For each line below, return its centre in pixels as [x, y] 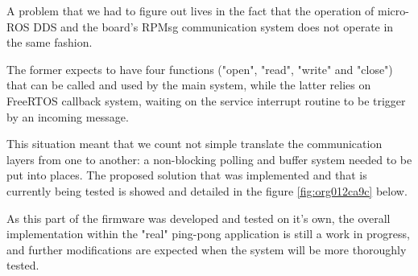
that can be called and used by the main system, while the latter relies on [189, 85]
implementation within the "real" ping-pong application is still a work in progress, [208, 234]
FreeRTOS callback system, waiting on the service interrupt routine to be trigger [206, 100]
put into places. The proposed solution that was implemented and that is [187, 175]
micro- [393, 10]
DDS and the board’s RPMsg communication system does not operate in [213, 26]
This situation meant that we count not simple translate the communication [195, 144]
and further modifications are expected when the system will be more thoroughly [207, 249]
